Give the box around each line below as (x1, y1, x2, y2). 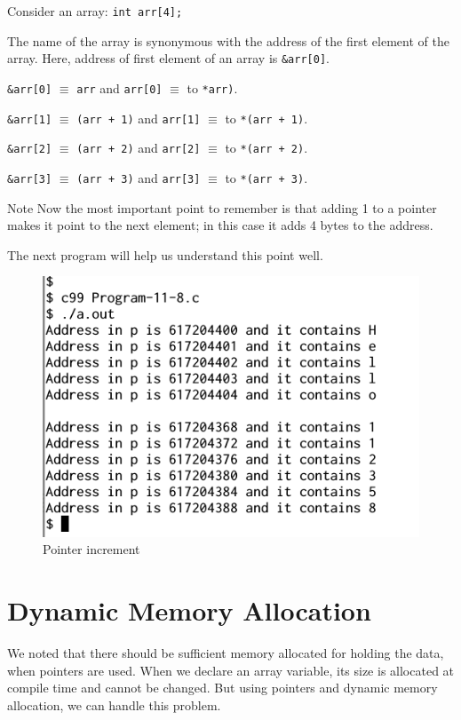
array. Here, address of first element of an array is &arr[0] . (7, 49, 330, 67)
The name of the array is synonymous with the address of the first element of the (7, 31, 449, 50)
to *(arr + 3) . (225, 168, 308, 186)
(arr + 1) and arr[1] (76, 108, 201, 127)
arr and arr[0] (76, 78, 163, 97)
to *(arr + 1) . (225, 108, 308, 127)
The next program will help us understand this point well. (7, 245, 323, 264)
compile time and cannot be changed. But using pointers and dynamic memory (7, 678, 438, 697)
